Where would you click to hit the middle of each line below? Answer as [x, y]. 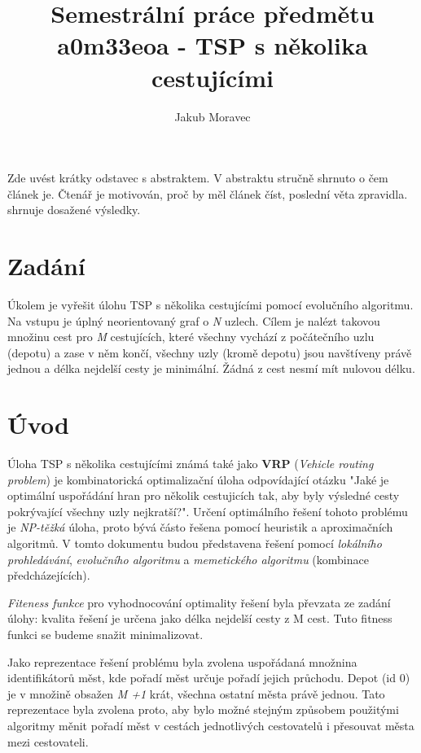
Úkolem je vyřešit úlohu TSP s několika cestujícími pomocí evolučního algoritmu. [210, 304]
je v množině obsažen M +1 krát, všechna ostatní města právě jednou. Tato [196, 693]
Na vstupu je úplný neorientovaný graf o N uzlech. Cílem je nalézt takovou [194, 320]
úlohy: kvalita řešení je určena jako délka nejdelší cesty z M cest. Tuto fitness [200, 618]
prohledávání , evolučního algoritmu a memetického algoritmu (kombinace [188, 559]
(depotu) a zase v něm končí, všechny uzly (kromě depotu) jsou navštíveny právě [210, 352]
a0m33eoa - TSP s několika [213, 45]
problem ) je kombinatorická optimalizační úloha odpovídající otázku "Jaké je [198, 479]
